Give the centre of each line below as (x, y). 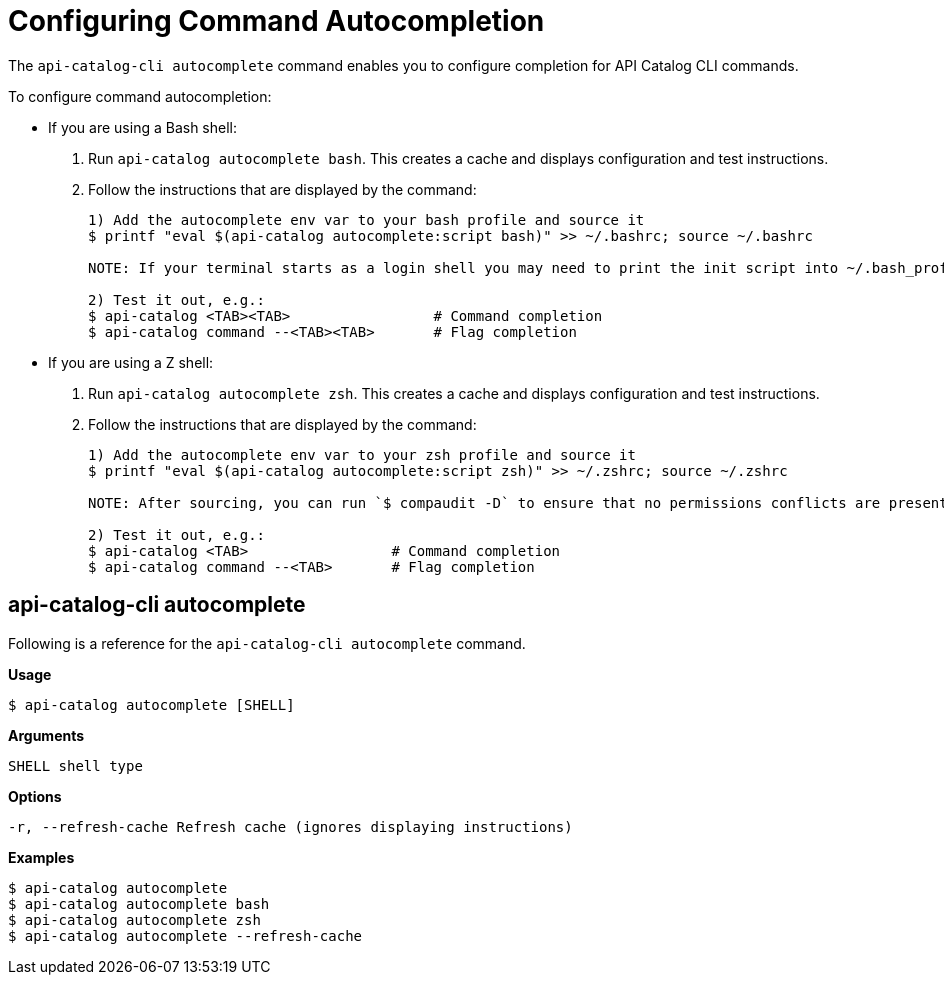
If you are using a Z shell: (131, 362)
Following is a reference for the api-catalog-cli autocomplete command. (267, 643)
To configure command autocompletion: (140, 96)
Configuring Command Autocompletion (276, 21)
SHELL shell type (75, 765)
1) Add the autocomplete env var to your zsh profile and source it (362, 454)
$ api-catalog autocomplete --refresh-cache (185, 935)
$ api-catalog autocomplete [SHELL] (151, 704)
